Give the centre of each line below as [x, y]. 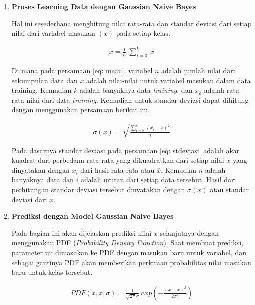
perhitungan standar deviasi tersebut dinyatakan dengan [98, 189]
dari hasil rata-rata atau [118, 169]
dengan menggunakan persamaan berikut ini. [81, 110]
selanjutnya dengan [189, 232]
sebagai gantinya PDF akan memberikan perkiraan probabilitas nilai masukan [131, 262]
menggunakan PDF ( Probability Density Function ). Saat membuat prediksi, [127, 242]
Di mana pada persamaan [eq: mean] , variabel [82, 71]
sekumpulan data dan [45, 80]
